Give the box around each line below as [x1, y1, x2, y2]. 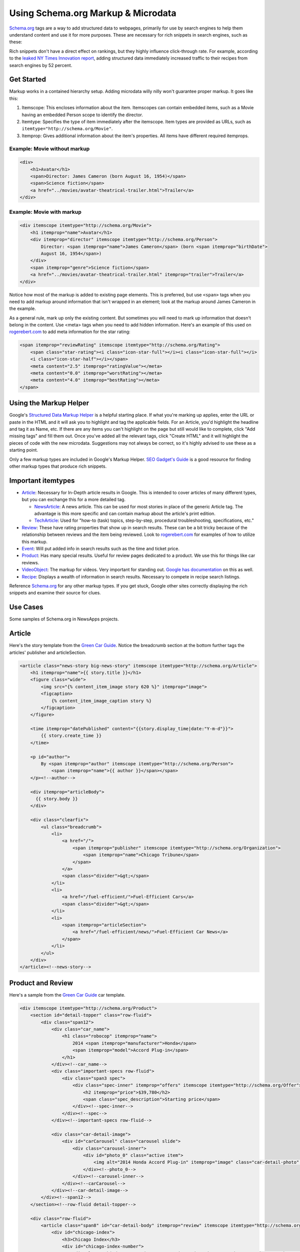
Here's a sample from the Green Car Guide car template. [9, 992, 125, 998]
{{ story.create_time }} [40, 733, 102, 739]
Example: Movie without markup [9, 145, 90, 152]
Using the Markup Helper [9, 399, 89, 408]
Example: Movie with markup [9, 208, 82, 215]
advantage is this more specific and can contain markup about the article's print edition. [34, 511, 216, 517]
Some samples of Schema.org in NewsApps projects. [9, 616, 119, 622]
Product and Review [9, 979, 73, 987]
